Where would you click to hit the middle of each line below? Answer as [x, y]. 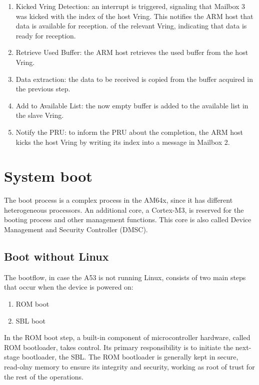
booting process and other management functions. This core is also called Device [128, 219]
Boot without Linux [56, 256]
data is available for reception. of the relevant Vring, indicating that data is [131, 26]
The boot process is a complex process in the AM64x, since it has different [118, 200]
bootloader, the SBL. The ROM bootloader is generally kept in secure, [130, 357]
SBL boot [30, 320]
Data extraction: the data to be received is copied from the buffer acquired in [134, 79]
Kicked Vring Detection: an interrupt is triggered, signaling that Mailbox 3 [130, 6]
